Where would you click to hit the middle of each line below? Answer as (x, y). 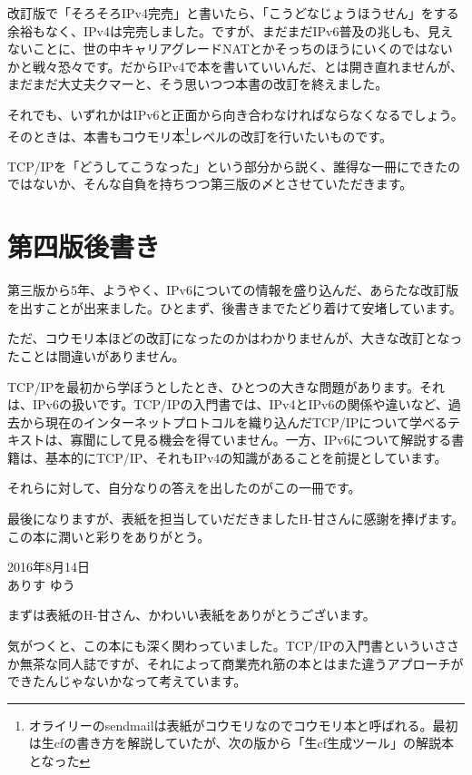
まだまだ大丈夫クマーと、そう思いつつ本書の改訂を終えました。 (198, 84)
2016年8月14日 (49, 567)
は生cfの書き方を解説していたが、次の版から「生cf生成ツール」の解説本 (241, 743)
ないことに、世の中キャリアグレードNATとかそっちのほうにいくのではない (230, 49)
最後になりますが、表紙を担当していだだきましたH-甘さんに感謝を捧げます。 (236, 519)
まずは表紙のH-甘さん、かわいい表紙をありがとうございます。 (192, 615)
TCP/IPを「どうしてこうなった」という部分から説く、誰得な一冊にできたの (234, 166)
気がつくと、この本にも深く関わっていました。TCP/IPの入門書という (215, 646)
